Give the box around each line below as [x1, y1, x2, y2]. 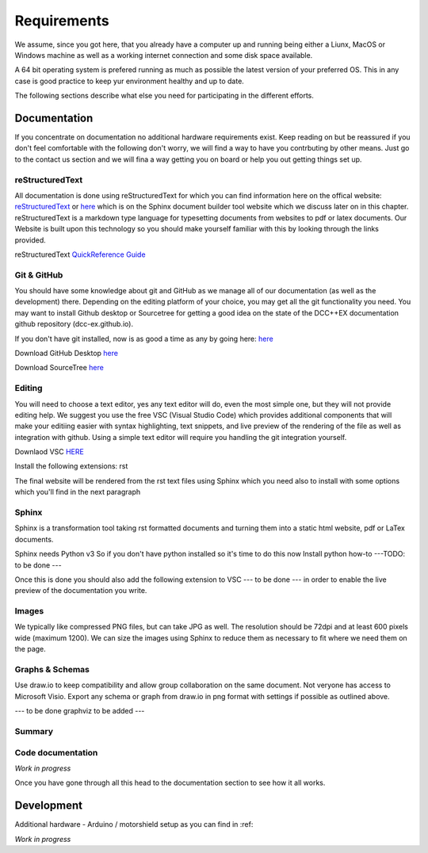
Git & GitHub [14, 270, 63, 281]
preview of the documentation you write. [14, 586, 147, 595]
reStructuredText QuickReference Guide [14, 250, 146, 259]
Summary [14, 725, 54, 736]
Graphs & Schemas [14, 664, 90, 675]
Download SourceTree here [14, 363, 105, 373]
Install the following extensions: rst [14, 461, 128, 471]
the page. [14, 645, 47, 654]
